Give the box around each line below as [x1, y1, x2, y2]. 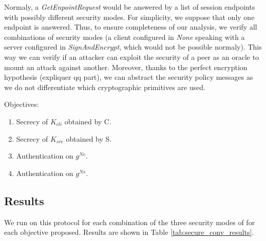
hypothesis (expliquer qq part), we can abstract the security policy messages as [4, 72, 253, 82]
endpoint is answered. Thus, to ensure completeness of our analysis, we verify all [4, 21, 257, 32]
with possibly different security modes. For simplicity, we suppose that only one [4, 11, 255, 22]
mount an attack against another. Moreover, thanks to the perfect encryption [4, 61, 248, 72]
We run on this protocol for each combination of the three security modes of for [4, 216, 255, 227]
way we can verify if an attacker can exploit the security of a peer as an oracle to [4, 51, 259, 62]
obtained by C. [64, 116, 111, 126]
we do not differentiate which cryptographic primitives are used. [4, 81, 205, 92]
